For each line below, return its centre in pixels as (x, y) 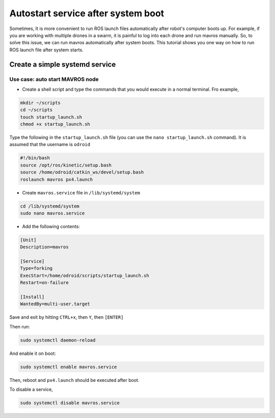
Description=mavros (44, 247)
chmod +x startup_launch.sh (55, 124)
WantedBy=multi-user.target (55, 304)
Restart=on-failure (44, 283)
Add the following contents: (51, 226)
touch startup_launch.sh (51, 117)
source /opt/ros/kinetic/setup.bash (66, 165)
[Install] (32, 297)
